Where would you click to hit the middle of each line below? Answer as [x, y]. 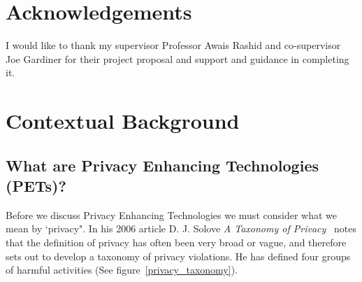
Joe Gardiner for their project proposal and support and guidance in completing [178, 58]
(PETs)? [36, 186]
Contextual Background [123, 121]
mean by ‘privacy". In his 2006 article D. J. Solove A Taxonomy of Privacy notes [181, 228]
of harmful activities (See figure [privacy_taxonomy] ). [122, 270]
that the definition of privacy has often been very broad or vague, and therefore [176, 242]
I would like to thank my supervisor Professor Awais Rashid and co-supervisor [173, 45]
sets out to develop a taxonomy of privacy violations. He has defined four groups [178, 256]
